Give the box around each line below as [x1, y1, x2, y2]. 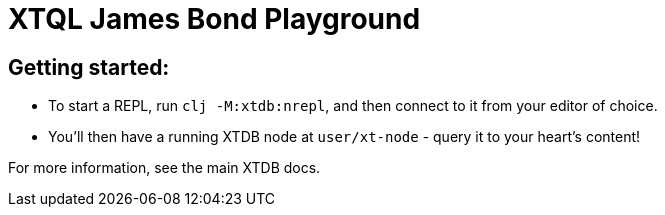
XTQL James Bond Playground [8, 2, 421, 36]
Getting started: [8, 54, 170, 80]
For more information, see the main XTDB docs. [8, 159, 321, 177]
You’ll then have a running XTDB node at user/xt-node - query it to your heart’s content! [48, 128, 641, 146]
